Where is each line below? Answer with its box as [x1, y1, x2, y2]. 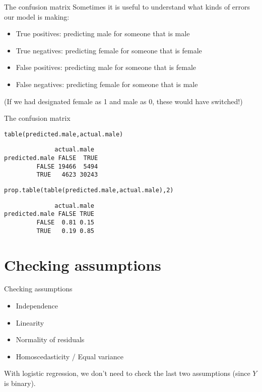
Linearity [16, 317, 44, 328]
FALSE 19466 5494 [36, 163, 98, 170]
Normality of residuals [16, 334, 85, 345]
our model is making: [4, 11, 70, 22]
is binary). [4, 378, 36, 388]
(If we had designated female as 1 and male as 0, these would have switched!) [4, 96, 243, 106]
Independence [16, 300, 58, 311]
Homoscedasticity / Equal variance [16, 351, 123, 361]
